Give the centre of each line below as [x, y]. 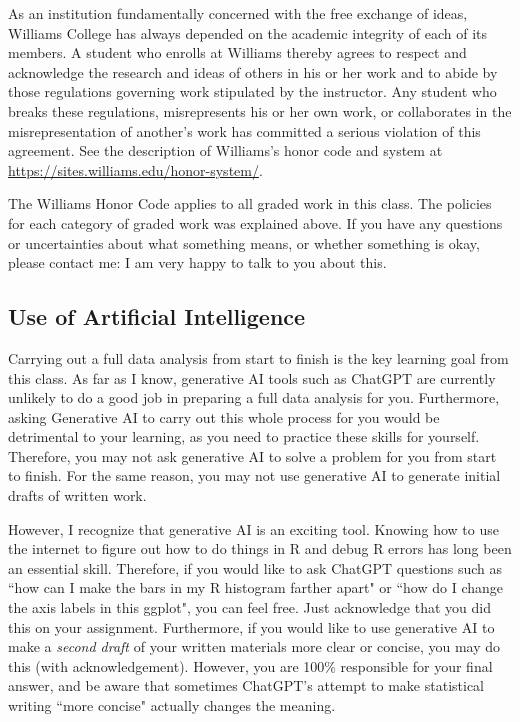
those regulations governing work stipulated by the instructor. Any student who [252, 91]
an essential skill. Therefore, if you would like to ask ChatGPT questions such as [255, 567]
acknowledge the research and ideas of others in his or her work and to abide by [253, 71]
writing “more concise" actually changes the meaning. [172, 705]
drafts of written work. [77, 495]
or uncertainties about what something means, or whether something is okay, [244, 242]
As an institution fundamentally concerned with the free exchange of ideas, [238, 13]
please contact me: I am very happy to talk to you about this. [197, 262]
